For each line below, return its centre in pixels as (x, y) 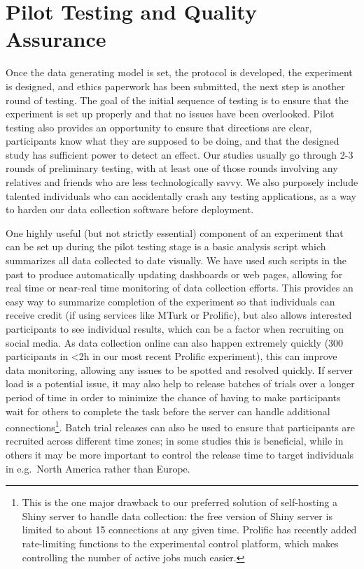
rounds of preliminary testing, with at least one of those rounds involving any (172, 168)
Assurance (56, 39)
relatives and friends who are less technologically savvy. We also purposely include (182, 182)
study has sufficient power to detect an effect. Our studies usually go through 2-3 (180, 154)
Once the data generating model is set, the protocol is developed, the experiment (179, 72)
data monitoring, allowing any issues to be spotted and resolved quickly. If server (180, 369)
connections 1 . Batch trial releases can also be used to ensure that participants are (181, 426)
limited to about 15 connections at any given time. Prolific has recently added (189, 530)
